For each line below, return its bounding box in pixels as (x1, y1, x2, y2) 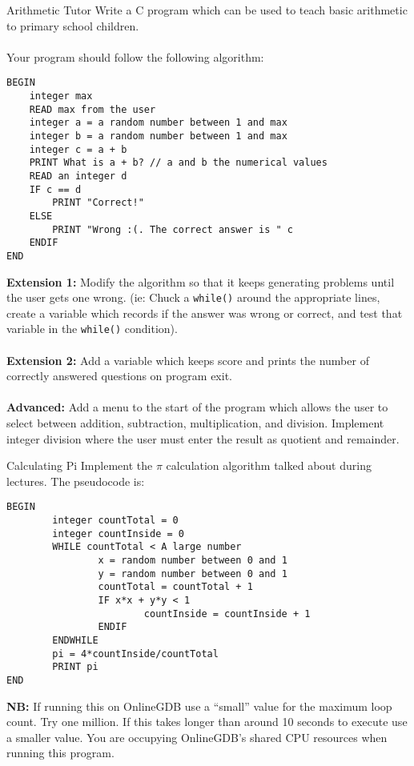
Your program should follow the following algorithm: (6, 48, 264, 65)
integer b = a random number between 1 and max (29, 130, 287, 142)
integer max (29, 90, 93, 102)
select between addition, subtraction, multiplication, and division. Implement (6, 415, 384, 431)
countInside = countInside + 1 (143, 608, 311, 620)
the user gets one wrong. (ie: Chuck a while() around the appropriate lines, (6, 289, 380, 306)
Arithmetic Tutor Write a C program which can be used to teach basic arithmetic (6, 2, 408, 18)
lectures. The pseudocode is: (6, 472, 145, 489)
